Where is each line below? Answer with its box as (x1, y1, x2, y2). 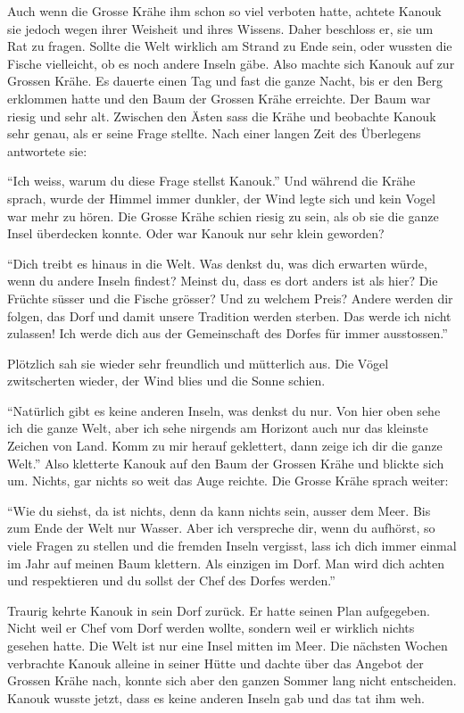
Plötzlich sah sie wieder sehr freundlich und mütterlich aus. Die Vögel (7, 353, 389, 372)
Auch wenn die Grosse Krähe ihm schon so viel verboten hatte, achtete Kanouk (7, 2, 442, 20)
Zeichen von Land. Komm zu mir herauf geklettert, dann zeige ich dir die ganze (7, 436, 443, 455)
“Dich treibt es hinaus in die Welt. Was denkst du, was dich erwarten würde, (7, 253, 427, 272)
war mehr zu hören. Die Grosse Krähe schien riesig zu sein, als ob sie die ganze (7, 206, 439, 225)
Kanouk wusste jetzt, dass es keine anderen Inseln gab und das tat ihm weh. (7, 688, 425, 707)
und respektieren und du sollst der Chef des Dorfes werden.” (7, 571, 336, 590)
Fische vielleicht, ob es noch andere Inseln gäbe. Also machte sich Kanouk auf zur (7, 54, 455, 72)
